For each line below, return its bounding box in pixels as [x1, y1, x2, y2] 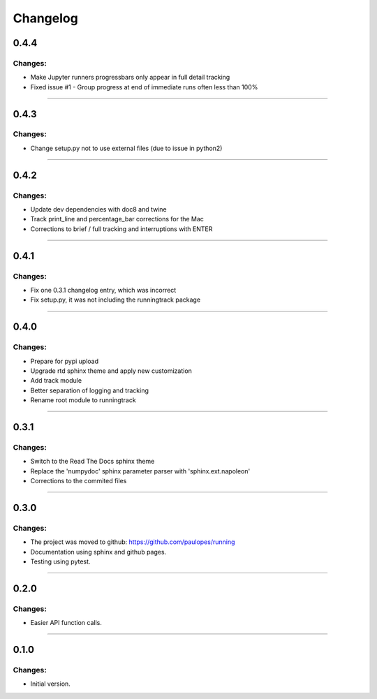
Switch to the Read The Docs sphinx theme [30, 457, 155, 466]
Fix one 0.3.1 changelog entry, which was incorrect [30, 286, 177, 294]
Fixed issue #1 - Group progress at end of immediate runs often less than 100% [30, 82, 258, 91]
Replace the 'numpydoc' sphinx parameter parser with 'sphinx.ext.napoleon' [30, 466, 251, 475]
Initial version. [30, 679, 71, 688]
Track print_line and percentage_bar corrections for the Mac [30, 215, 204, 223]
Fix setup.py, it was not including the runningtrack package [30, 295, 201, 304]
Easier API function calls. [30, 619, 103, 627]
